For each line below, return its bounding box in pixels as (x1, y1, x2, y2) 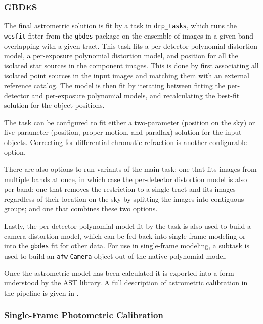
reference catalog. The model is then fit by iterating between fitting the (4, 80, 225, 90)
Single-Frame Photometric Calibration (4, 309, 163, 321)
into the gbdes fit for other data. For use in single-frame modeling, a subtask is (4, 240, 249, 251)
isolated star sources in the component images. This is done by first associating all (4, 60, 259, 70)
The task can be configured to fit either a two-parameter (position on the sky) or (4, 117, 255, 127)
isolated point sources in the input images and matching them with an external (4, 70, 249, 81)
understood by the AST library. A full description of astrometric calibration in (4, 277, 248, 288)
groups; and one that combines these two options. (4, 203, 158, 214)
